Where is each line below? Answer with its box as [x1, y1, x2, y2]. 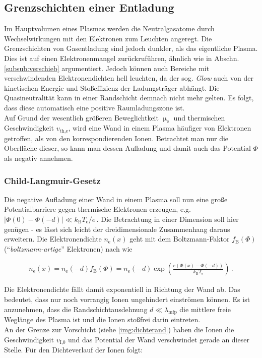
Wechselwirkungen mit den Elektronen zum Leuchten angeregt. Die [4, 33, 212, 43]
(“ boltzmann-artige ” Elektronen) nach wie [4, 243, 133, 254]
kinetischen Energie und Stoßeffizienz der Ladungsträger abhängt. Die [4, 82, 220, 93]
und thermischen [173, 112, 225, 123]
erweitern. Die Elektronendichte [4, 233, 102, 244]
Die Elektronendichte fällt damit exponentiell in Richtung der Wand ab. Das [4, 284, 240, 294]
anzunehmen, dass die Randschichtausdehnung [4, 304, 148, 314]
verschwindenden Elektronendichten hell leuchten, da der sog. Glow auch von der [4, 73, 253, 83]
